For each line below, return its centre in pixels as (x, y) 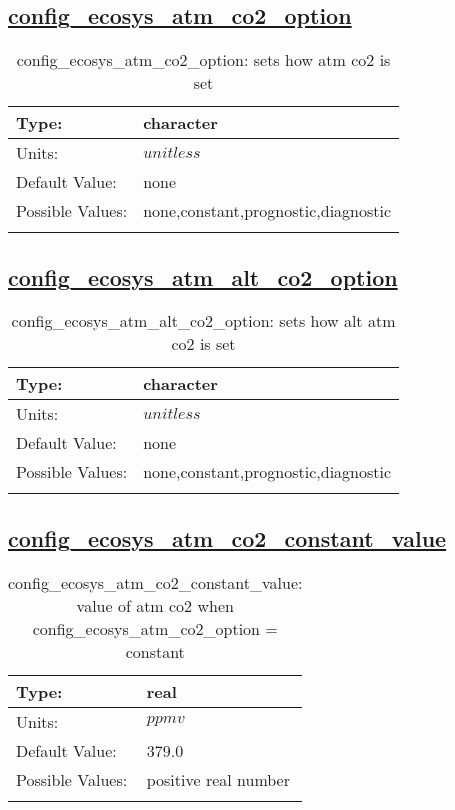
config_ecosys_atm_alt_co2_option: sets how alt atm (203, 321)
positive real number (218, 779)
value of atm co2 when (155, 605)
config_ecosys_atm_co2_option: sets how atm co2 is (203, 60)
